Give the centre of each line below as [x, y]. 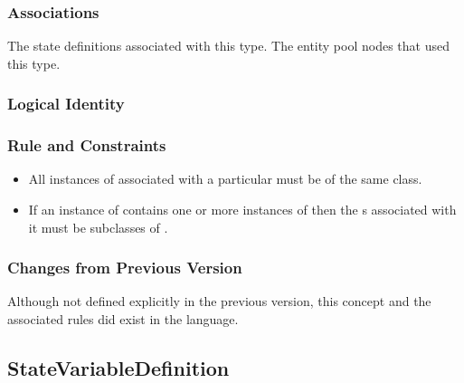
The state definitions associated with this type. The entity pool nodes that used [228, 46]
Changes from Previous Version [125, 268]
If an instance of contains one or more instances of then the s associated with [242, 210]
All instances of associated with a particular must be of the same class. [225, 179]
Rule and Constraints [87, 145]
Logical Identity [66, 104]
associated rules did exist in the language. [123, 319]
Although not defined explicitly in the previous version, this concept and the [219, 301]
